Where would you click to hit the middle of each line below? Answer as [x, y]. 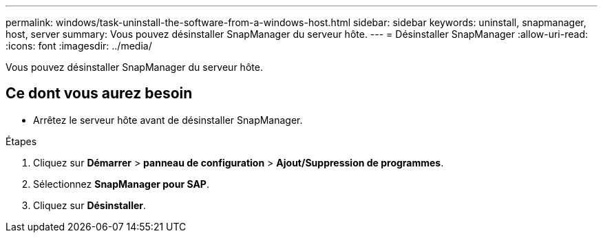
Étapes [21, 141]
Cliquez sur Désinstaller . [90, 205]
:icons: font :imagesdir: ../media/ [79, 46]
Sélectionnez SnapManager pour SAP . [121, 184]
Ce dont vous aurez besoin [99, 94]
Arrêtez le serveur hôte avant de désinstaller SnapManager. [168, 120]
